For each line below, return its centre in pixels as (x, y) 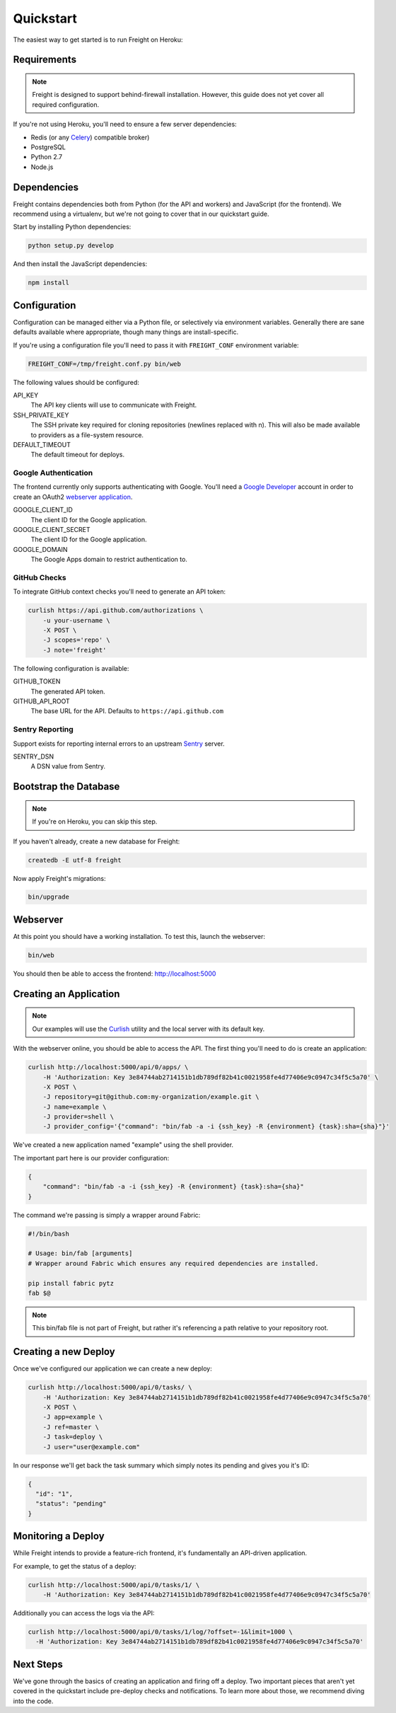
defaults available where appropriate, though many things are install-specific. (126, 332)
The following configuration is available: (71, 668)
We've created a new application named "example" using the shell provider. (123, 1145)
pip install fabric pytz (71, 1283)
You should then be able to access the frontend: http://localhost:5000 (115, 974)
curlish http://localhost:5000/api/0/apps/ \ (108, 1067)
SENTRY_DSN (34, 756)
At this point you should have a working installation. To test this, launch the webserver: (139, 936)
